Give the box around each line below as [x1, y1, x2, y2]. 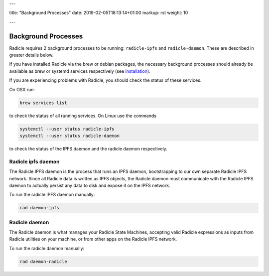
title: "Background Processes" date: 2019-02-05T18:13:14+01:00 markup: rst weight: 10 [9, 10, 188, 16]
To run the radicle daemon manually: [9, 245, 85, 251]
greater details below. [9, 52, 54, 58]
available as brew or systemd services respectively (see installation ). [9, 68, 150, 74]
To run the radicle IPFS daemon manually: [9, 192, 95, 198]
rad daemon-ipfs [19, 205, 60, 211]
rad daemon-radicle [19, 259, 67, 264]
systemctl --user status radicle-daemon [19, 133, 120, 138]
